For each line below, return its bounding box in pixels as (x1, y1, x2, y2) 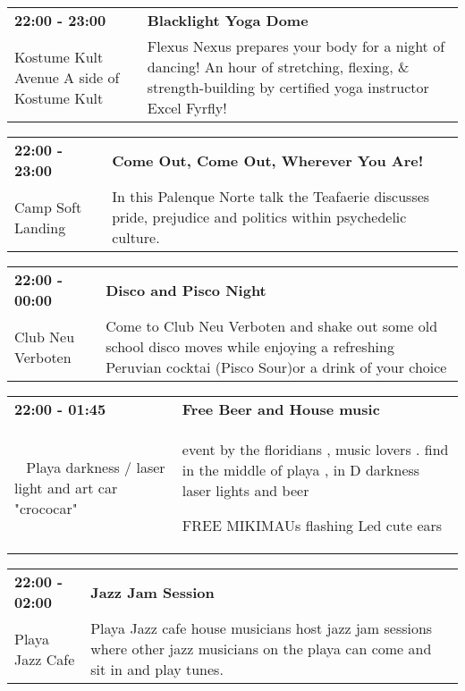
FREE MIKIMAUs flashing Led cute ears (182, 515, 443, 535)
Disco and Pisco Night (106, 279, 266, 300)
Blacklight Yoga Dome (147, 10, 309, 30)
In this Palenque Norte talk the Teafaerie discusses (112, 186, 430, 206)
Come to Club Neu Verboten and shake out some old (106, 316, 438, 336)
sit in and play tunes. (90, 659, 224, 679)
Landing (14, 216, 66, 238)
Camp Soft (14, 196, 82, 217)
